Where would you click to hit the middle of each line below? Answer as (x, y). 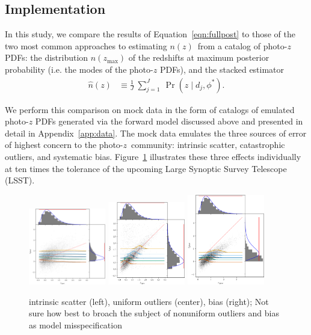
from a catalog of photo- (242, 45)
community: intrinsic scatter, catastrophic (208, 145)
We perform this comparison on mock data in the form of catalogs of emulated (150, 109)
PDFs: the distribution (47, 57)
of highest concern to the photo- (64, 145)
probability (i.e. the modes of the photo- (79, 69)
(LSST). (20, 180)
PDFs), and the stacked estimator (222, 69)
